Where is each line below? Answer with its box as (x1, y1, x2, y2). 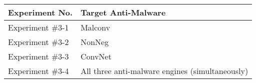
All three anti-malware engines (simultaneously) (80, 65, 248, 76)
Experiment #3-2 (8, 36, 69, 47)
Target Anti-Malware (80, 6, 166, 18)
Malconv (80, 21, 110, 33)
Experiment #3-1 (8, 21, 69, 33)
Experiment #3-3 (8, 50, 69, 62)
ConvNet (80, 50, 111, 62)
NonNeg (80, 36, 109, 47)
